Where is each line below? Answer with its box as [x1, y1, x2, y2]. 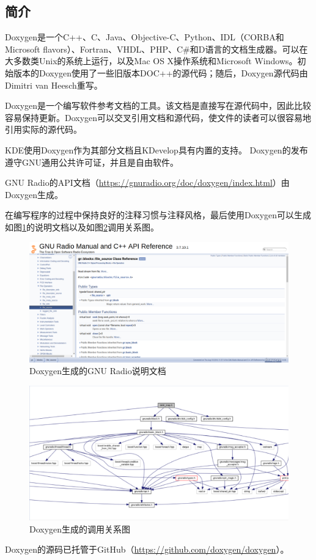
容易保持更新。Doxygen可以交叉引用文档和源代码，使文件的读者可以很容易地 [5, 111, 312, 123]
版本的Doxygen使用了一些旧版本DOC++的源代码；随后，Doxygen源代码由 [13, 66, 308, 79]
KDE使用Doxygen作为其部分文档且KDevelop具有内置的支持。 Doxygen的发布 [5, 143, 308, 156]
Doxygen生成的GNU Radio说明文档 [29, 364, 166, 377]
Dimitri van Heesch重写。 [5, 78, 103, 91]
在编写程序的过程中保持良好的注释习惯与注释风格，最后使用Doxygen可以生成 [5, 208, 312, 221]
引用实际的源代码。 [5, 123, 82, 136]
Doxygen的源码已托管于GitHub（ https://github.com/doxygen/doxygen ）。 [5, 543, 289, 556]
